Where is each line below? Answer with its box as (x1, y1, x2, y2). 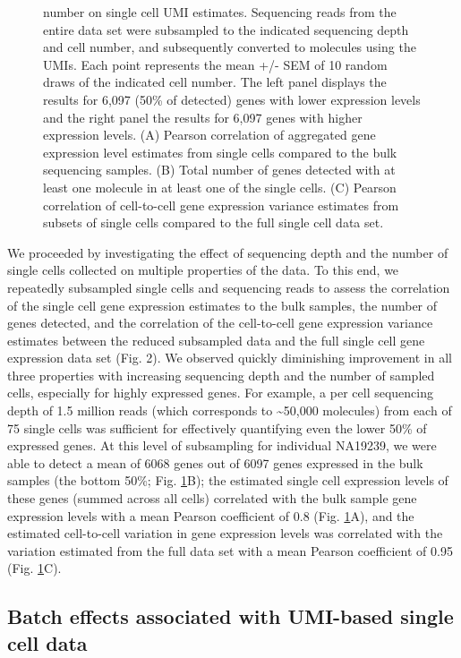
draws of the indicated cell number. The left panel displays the (43, 73, 387, 91)
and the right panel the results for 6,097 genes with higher (43, 107, 363, 126)
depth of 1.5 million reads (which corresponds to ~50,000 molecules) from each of (7, 401, 452, 420)
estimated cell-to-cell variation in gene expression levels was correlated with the (7, 524, 443, 543)
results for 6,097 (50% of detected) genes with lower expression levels (43, 90, 421, 108)
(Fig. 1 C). (7, 559, 62, 577)
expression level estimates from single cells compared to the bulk (43, 142, 397, 161)
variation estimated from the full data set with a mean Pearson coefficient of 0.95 (7, 541, 453, 560)
